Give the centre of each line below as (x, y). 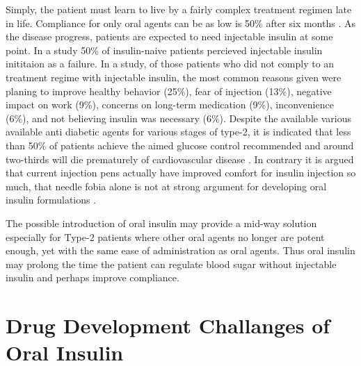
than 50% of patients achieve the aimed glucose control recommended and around (180, 145)
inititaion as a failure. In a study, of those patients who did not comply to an (170, 64)
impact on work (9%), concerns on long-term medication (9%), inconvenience (170, 105)
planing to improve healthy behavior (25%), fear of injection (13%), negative (169, 91)
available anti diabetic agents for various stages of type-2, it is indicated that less (178, 132)
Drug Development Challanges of (168, 325)
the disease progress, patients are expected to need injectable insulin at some (169, 36)
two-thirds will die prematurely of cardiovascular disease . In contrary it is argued (180, 159)
